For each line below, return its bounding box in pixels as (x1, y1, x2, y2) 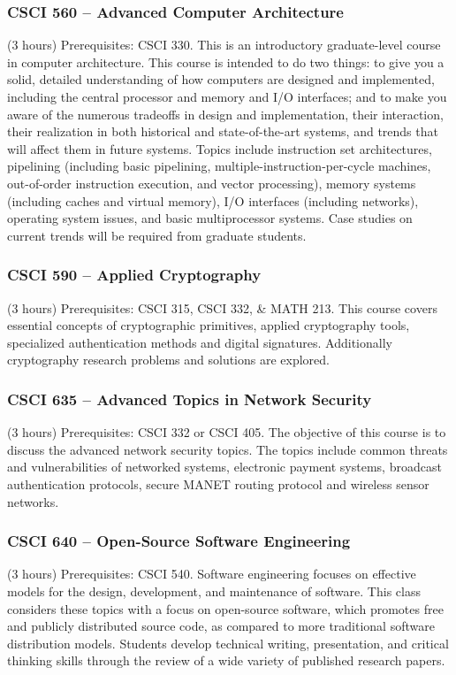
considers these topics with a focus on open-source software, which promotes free (7, 599, 444, 617)
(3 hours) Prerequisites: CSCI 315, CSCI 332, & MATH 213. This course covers (7, 298, 437, 317)
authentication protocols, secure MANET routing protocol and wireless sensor (7, 474, 429, 493)
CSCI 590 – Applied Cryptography (7, 264, 262, 286)
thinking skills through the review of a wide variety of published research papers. (7, 651, 445, 670)
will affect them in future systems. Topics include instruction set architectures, (7, 139, 432, 157)
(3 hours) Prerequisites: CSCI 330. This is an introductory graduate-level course (7, 35, 441, 54)
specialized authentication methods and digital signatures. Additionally (7, 333, 392, 351)
